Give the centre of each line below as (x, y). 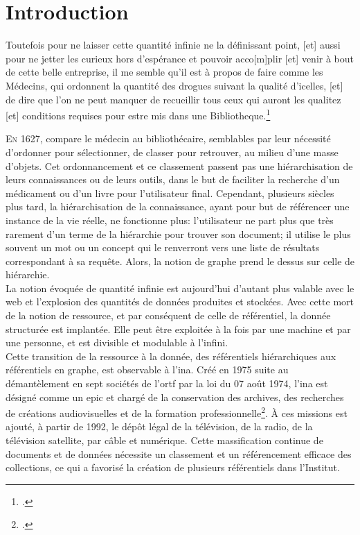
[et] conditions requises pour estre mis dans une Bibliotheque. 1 (138, 114)
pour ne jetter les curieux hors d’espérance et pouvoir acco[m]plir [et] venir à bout (180, 58)
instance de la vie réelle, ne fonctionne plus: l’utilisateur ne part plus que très (170, 220)
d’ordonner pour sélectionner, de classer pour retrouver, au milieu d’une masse (172, 152)
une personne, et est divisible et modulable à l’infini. (117, 342)
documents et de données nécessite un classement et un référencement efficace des (179, 453)
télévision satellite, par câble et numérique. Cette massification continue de (164, 440)
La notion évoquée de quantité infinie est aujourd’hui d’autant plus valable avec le (180, 288)
